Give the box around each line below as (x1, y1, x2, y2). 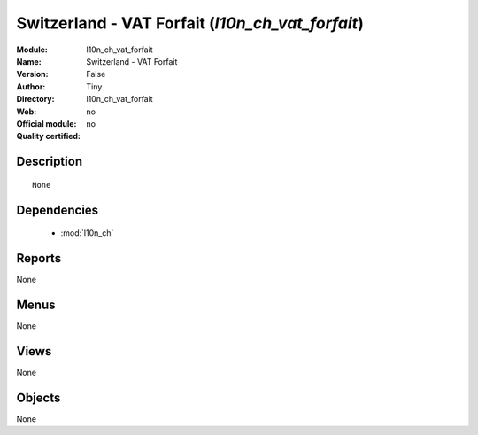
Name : (16, 56, 42, 66)
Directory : (16, 94, 55, 105)
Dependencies (16, 202, 99, 217)
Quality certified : (16, 131, 81, 142)
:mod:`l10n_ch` (60, 228, 114, 238)
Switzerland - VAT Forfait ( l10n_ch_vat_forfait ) (16, 13, 365, 33)
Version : (16, 69, 49, 80)
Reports (16, 251, 62, 266)
